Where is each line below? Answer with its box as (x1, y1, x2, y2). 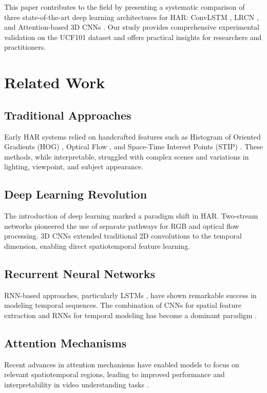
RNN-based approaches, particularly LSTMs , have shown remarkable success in (4, 289, 257, 300)
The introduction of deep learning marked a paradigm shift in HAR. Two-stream (4, 210, 258, 221)
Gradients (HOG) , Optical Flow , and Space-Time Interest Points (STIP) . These (4, 141, 263, 152)
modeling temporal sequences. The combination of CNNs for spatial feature (4, 300, 242, 310)
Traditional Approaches (4, 107, 131, 123)
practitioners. (4, 42, 46, 52)
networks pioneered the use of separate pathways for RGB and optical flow (4, 220, 239, 231)
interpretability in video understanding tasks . (4, 379, 149, 389)
